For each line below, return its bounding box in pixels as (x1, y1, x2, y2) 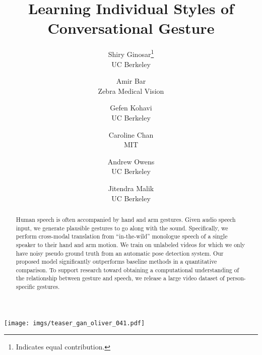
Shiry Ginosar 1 (108, 47, 154, 59)
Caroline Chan (108, 129, 154, 140)
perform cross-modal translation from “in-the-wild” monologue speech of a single (16, 232, 228, 241)
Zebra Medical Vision (98, 85, 164, 96)
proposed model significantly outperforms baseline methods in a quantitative (16, 257, 217, 266)
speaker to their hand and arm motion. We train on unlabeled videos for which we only (16, 240, 245, 249)
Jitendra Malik (108, 183, 154, 193)
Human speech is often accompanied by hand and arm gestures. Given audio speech (16, 215, 236, 223)
